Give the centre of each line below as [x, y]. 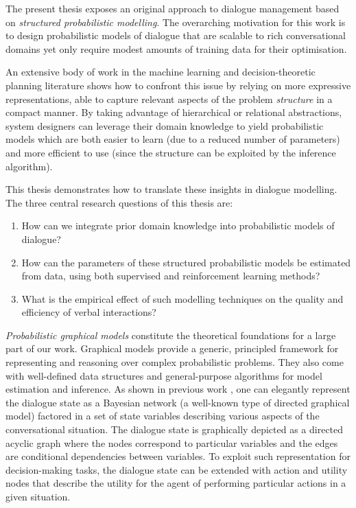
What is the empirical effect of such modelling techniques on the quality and [182, 298]
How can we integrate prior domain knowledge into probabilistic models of [178, 226]
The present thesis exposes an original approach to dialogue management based [173, 8]
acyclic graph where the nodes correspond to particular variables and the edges [172, 442]
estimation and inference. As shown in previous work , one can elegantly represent [178, 389]
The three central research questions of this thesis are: [119, 202]
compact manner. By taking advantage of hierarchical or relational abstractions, [174, 112]
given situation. [38, 496]
